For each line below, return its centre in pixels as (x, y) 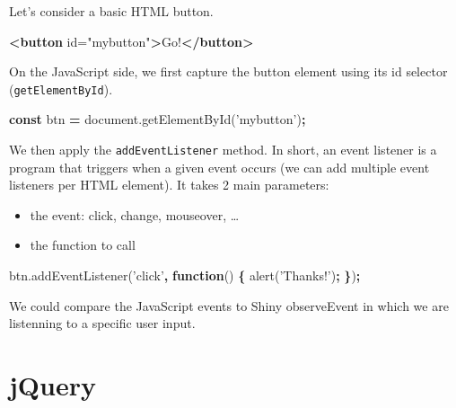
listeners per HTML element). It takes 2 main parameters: (169, 185)
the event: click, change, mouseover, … (135, 214)
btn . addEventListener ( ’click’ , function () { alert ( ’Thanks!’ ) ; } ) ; (185, 275)
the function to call (83, 245)
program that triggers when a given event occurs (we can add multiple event (219, 167)
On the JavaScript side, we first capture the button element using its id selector (228, 71)
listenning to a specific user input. (102, 323)
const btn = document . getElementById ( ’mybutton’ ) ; (158, 119)
